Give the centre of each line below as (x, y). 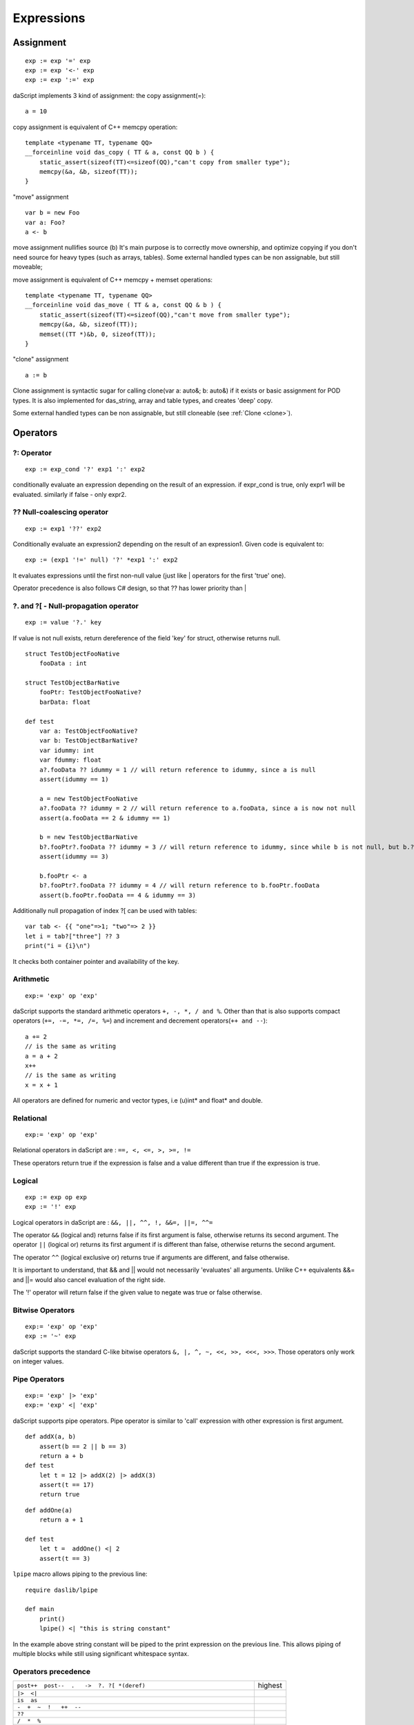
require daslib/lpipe (61, 1590)
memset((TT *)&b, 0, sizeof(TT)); (98, 334)
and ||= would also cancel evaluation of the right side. (89, 1279)
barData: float (65, 702)
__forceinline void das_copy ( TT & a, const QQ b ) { (120, 152)
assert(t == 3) (65, 1558)
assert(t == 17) (67, 1485)
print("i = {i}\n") (58, 946)
